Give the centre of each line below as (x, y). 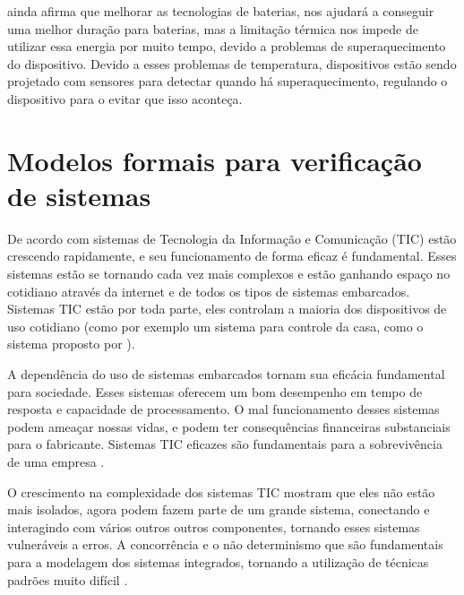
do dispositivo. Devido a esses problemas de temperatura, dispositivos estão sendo (232, 63)
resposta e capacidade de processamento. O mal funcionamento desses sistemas (223, 409)
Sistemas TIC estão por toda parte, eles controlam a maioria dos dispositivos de (227, 309)
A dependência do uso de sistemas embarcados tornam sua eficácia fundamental (226, 374)
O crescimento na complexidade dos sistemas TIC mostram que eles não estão (221, 492)
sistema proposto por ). (71, 344)
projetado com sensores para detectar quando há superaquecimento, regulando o (228, 81)
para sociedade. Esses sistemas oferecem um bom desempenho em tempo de (215, 391)
